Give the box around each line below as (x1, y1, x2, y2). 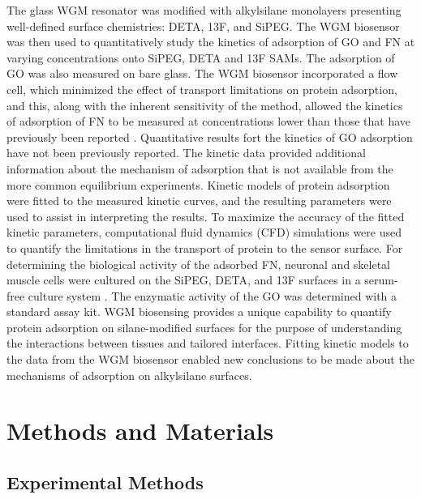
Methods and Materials (6, 414, 274, 447)
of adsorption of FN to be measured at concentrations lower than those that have (6, 113, 411, 130)
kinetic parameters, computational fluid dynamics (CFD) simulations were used (6, 224, 402, 241)
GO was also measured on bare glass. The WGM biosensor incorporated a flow (6, 65, 398, 82)
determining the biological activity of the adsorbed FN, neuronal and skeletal (6, 255, 391, 272)
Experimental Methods (6, 470, 204, 495)
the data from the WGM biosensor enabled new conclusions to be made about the (6, 351, 415, 368)
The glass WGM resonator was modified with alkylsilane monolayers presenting (6, 2, 402, 18)
